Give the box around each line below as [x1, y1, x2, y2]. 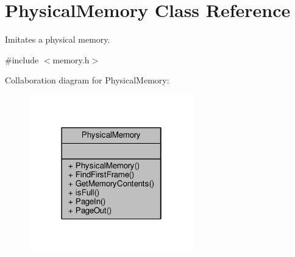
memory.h [52, 53, 90, 66]
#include [5, 53, 39, 66]
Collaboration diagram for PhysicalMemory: [5, 74, 169, 86]
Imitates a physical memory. [5, 33, 110, 46]
